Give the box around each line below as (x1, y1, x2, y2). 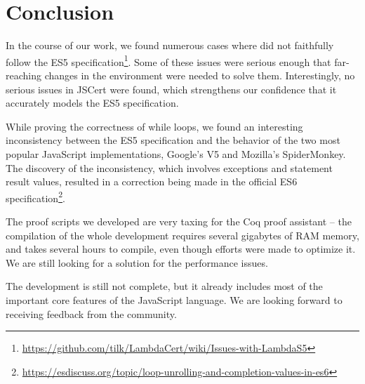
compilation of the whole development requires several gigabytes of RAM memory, (6, 227, 359, 242)
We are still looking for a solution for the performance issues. (6, 255, 268, 270)
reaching (6, 67, 41, 82)
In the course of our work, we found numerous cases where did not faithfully (6, 38, 334, 53)
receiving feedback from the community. (6, 306, 177, 321)
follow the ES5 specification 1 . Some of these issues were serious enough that (6, 52, 331, 69)
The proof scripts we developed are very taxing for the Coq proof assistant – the (6, 213, 352, 228)
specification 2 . (6, 188, 65, 205)
